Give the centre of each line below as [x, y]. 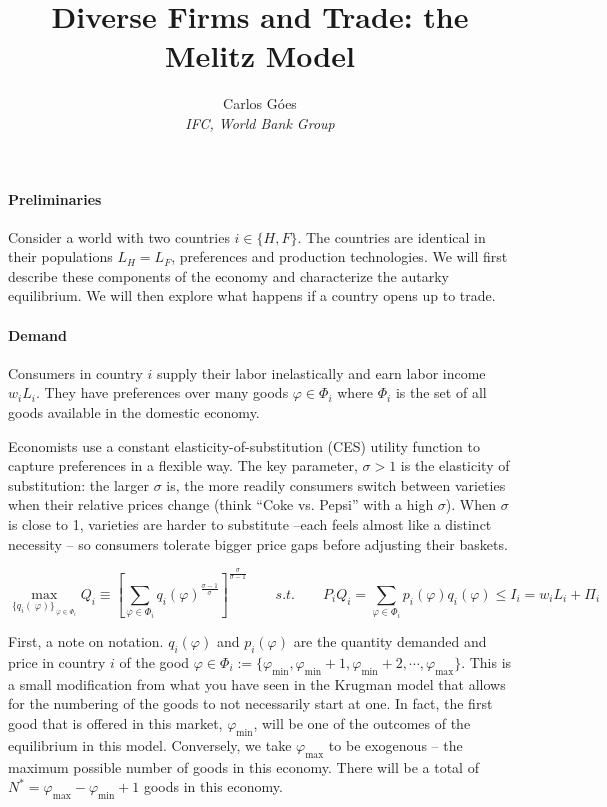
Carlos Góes [260, 103]
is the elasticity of [455, 465]
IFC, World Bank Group [260, 122]
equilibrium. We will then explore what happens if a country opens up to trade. [252, 295]
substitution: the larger [79, 484]
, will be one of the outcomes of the [362, 723]
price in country [57, 662]
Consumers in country [75, 372]
